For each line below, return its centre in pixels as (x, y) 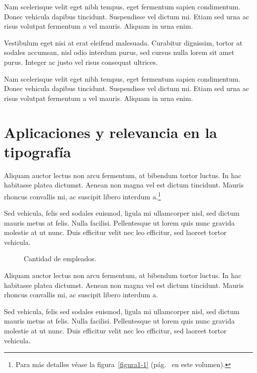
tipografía (38, 151)
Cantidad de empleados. (60, 258)
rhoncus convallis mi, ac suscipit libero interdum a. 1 (83, 195)
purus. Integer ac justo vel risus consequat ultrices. (81, 62)
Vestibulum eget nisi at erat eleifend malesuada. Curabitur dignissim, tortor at (123, 42)
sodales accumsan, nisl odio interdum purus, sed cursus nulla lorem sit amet (119, 52)
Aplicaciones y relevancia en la (111, 132)
